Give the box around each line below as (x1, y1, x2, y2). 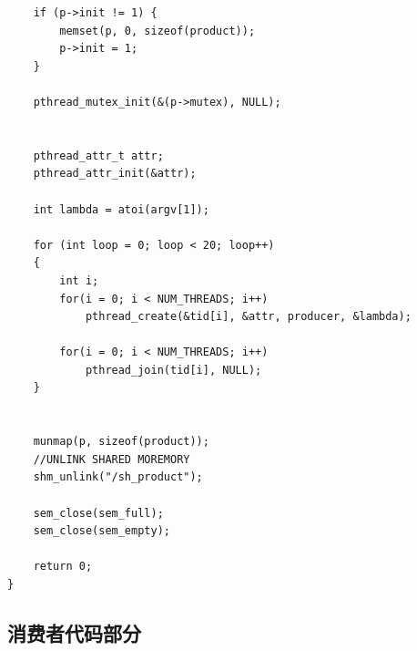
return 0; (33, 560, 93, 573)
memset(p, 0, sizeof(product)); (59, 24, 256, 37)
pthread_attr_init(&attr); (33, 167, 197, 181)
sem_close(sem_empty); (33, 524, 170, 538)
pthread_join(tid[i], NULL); (85, 363, 262, 377)
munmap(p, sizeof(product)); (33, 435, 209, 449)
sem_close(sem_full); (33, 506, 164, 520)
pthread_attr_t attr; (33, 149, 164, 162)
